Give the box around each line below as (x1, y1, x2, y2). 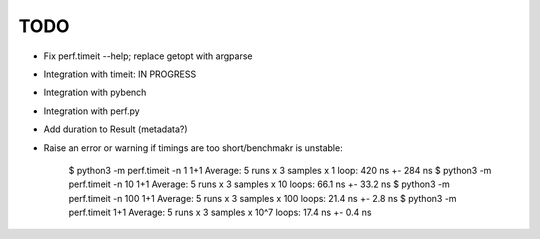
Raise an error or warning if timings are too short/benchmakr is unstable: (43, 141, 344, 154)
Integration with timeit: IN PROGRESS (43, 68, 197, 80)
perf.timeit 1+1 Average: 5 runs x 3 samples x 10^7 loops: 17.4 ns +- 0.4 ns (68, 206, 372, 219)
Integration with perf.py (43, 105, 140, 117)
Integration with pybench (43, 86, 147, 99)
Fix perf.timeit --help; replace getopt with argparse (43, 50, 253, 62)
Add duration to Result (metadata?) (43, 123, 189, 135)
